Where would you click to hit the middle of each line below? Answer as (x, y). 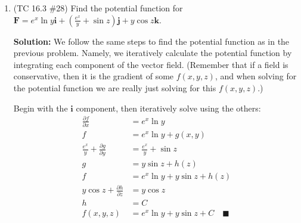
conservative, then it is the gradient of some (94, 76)
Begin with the (41, 108)
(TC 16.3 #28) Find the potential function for (98, 8)
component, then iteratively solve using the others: (168, 108)
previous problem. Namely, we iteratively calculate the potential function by (153, 53)
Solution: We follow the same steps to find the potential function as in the (151, 41)
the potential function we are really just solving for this (115, 87)
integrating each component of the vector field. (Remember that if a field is (151, 64)
